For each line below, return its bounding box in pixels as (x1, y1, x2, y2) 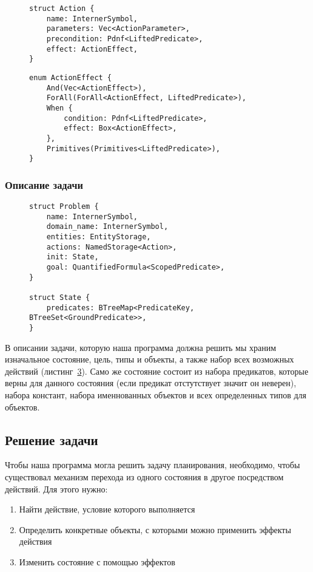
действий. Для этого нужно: (5, 482, 108, 495)
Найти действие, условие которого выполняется (19, 503, 195, 516)
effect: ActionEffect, (46, 44, 138, 53)
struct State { (29, 293, 90, 302)
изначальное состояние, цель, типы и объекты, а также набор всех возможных (5, 353, 294, 366)
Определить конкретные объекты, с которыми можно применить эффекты (19, 523, 291, 536)
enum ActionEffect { (29, 73, 112, 82)
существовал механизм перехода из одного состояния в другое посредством (5, 470, 284, 483)
